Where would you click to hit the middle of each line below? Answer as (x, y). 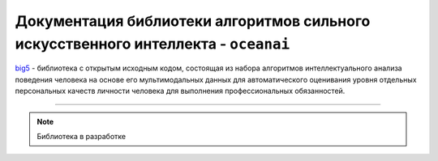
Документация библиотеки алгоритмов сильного (193, 21)
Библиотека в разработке (81, 136)
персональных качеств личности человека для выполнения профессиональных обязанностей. (180, 91)
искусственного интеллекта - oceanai (152, 44)
